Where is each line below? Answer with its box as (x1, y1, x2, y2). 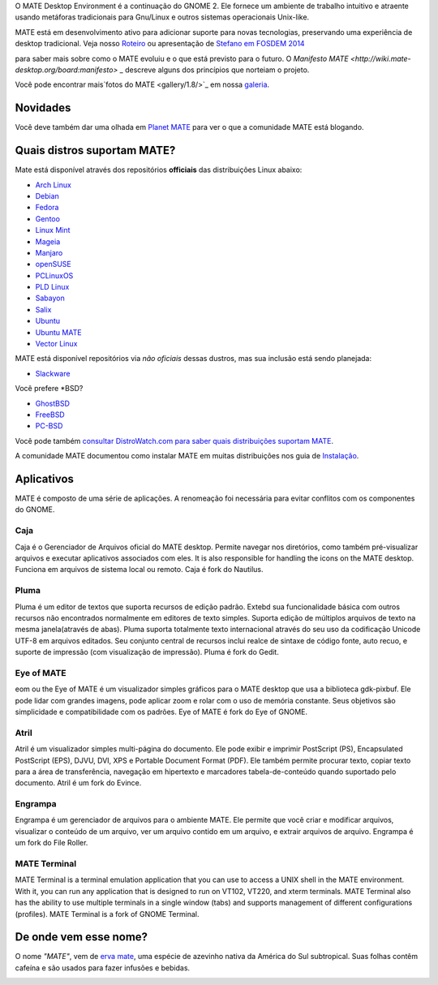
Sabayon (35, 293, 65, 303)
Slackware (35, 368, 71, 378)
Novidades (15, 101, 71, 115)
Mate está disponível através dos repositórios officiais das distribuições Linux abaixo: (15, 165, 303, 174)
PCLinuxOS (35, 270, 74, 280)
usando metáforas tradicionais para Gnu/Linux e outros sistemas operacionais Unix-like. (15, 12, 310, 22)
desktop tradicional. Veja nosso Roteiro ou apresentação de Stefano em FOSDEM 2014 (15, 39, 305, 49)
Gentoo (35, 213, 61, 223)
